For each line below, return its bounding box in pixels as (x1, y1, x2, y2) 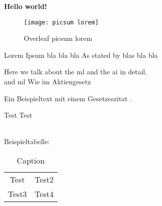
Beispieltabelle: (4, 136, 50, 147)
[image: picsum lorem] (24, 18, 99, 26)
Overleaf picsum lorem (24, 33, 92, 43)
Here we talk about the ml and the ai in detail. (4, 66, 147, 77)
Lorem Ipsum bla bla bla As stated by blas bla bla (4, 49, 158, 60)
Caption (16, 155, 45, 166)
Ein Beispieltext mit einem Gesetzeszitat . (4, 93, 132, 103)
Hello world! (4, 1, 47, 11)
